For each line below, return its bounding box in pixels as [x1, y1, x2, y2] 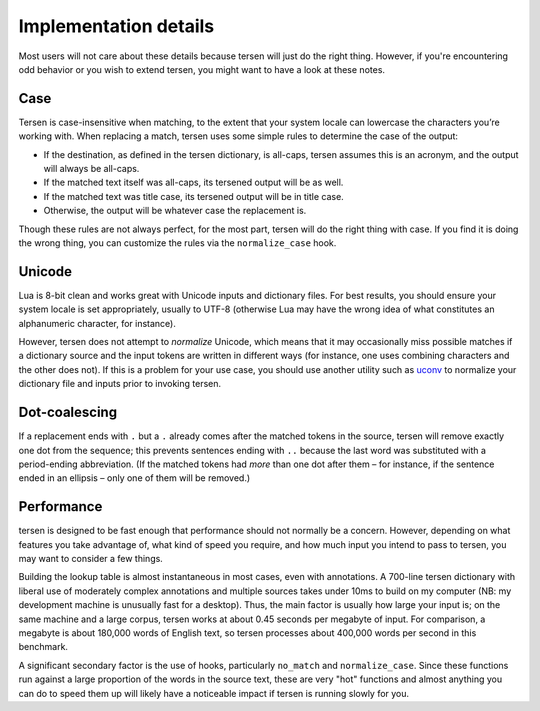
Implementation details [18, 15, 215, 37]
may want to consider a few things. [18, 552, 164, 564]
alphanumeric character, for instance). [18, 317, 177, 329]
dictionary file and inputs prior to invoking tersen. [18, 378, 222, 390]
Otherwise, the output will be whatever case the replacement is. [43, 205, 307, 217]
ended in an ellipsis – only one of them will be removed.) [18, 472, 251, 484]
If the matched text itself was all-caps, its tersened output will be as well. [43, 176, 344, 189]
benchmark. [18, 641, 69, 653]
